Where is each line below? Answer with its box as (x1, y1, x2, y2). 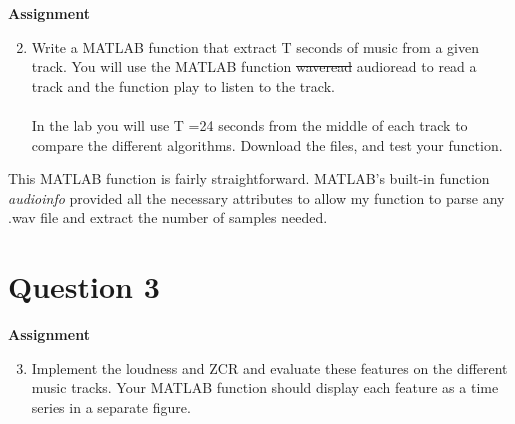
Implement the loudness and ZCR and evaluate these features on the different (31, 357, 508, 378)
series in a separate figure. (31, 396, 191, 417)
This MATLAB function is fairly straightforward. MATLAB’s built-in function (8, 168, 490, 189)
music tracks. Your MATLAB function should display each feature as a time (31, 377, 499, 398)
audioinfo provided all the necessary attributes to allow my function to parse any (8, 187, 505, 208)
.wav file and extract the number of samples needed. (8, 207, 328, 228)
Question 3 (8, 266, 160, 307)
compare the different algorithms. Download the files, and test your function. (31, 134, 503, 155)
